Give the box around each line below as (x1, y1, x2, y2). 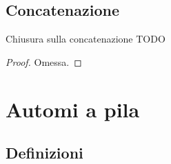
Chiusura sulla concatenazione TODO (6, 32, 165, 46)
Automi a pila (6, 95, 140, 123)
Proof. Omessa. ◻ (6, 54, 82, 69)
